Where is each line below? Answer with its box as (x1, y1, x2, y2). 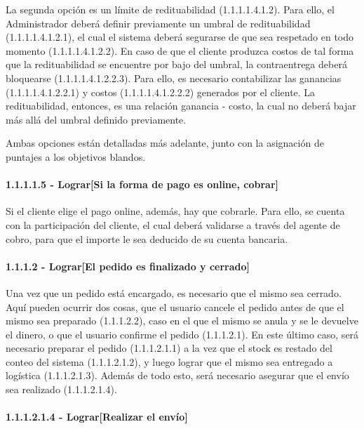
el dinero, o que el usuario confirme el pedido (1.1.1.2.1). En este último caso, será (6, 326, 359, 341)
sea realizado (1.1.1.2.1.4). (6, 382, 117, 397)
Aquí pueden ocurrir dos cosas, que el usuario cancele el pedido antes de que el (6, 299, 344, 314)
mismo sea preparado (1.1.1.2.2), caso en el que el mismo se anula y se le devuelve (6, 313, 358, 328)
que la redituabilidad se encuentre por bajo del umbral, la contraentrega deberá (6, 57, 347, 72)
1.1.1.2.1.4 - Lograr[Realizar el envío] (6, 409, 188, 424)
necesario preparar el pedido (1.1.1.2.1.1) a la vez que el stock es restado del (6, 341, 332, 355)
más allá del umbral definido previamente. (6, 112, 187, 126)
